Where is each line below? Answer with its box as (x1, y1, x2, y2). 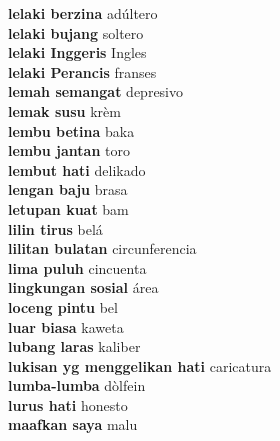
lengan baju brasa (8, 179, 128, 200)
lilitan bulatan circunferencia (8, 238, 197, 259)
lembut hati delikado (8, 159, 146, 180)
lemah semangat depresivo (8, 81, 184, 102)
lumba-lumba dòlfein (8, 375, 146, 396)
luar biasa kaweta (8, 316, 124, 337)
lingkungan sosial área (8, 277, 159, 298)
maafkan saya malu (8, 414, 138, 435)
